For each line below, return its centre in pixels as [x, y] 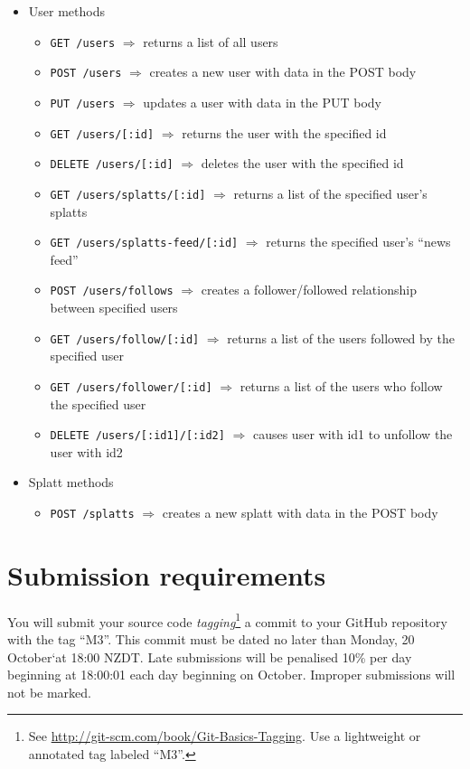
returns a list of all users [211, 41]
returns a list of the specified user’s [330, 193]
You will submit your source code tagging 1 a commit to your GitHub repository [227, 620]
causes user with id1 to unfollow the [352, 434]
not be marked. [49, 692]
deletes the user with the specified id [302, 163]
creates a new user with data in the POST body [283, 72]
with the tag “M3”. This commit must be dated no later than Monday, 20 [211, 639]
